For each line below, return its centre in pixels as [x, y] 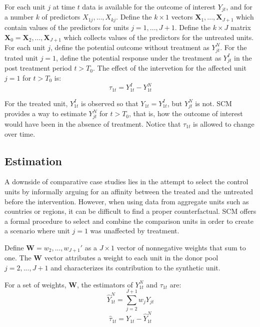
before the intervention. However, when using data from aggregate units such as [127, 201]
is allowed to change [224, 124]
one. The [18, 258]
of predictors [61, 17]
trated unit [21, 57]
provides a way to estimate [45, 113]
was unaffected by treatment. [135, 231]
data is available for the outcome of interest [149, 7]
